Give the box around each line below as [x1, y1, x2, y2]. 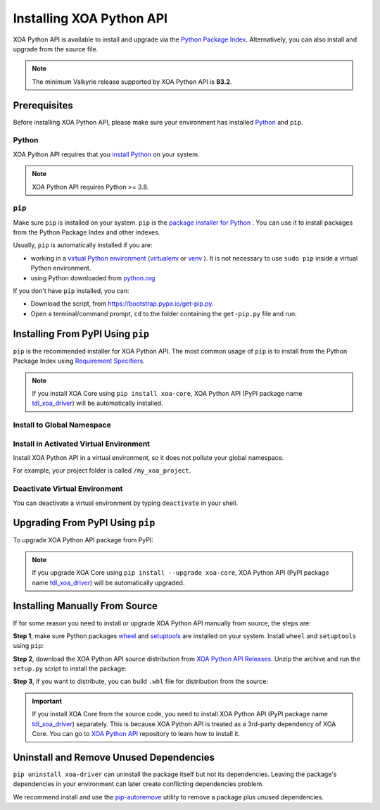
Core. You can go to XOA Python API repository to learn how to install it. [32, 730, 241, 738]
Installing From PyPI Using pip [13, 328, 149, 339]
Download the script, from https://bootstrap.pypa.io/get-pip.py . [30, 299, 214, 308]
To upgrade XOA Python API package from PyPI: [13, 536, 154, 544]
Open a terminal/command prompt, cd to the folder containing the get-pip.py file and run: [30, 309, 297, 318]
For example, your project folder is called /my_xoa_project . [13, 466, 191, 475]
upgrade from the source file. [13, 44, 99, 53]
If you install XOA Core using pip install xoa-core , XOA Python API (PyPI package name [32, 389, 303, 397]
